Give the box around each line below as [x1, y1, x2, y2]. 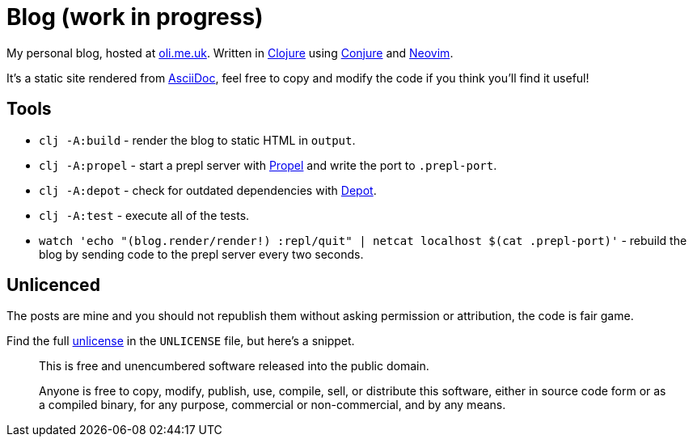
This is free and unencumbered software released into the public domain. [39, 359, 429, 373]
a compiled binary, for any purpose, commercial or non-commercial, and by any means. [39, 398, 506, 412]
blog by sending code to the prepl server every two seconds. [39, 247, 364, 261]
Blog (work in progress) [6, 3, 264, 31]
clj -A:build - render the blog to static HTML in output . [39, 133, 356, 147]
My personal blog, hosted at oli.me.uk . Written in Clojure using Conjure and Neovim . [6, 45, 454, 60]
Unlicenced [6, 275, 100, 296]
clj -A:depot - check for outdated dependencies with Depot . [39, 183, 377, 197]
